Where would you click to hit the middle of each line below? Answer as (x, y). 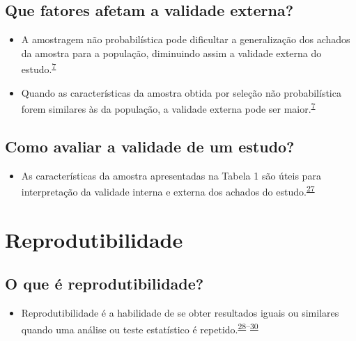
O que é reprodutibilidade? (105, 284)
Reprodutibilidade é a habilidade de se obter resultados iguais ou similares (180, 313)
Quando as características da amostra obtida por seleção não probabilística (181, 92)
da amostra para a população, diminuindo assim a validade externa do (171, 53)
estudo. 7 (39, 68)
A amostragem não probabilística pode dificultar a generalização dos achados (186, 39)
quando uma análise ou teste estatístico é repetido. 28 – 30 (140, 328)
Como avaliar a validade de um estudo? (150, 146)
